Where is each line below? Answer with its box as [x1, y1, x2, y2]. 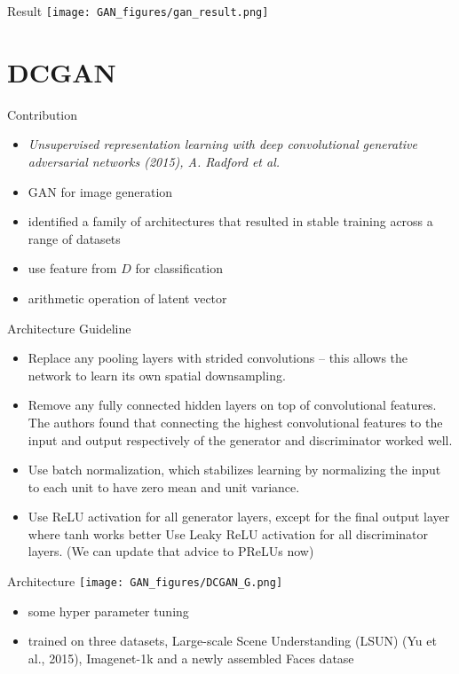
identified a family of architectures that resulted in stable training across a [28, 212, 433, 231]
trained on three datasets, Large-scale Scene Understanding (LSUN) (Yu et [28, 631, 437, 650]
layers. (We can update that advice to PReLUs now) [28, 542, 314, 560]
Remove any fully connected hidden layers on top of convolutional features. [28, 396, 437, 414]
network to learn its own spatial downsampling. [28, 365, 286, 384]
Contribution [7, 105, 78, 123]
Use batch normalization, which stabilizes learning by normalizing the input [28, 460, 441, 479]
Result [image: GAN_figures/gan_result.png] [7, 2, 269, 20]
